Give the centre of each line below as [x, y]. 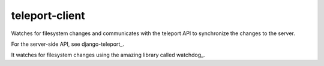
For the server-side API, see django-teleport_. [67, 44]
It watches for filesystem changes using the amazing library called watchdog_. [108, 55]
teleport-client [48, 15]
